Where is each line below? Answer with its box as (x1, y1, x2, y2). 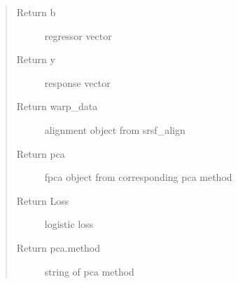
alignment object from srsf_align (44, 122, 185, 137)
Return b (16, 5, 56, 19)
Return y (16, 52, 55, 67)
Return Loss (16, 193, 69, 208)
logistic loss (44, 217, 94, 231)
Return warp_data (16, 99, 98, 114)
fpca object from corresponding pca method (44, 170, 232, 184)
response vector (44, 75, 111, 90)
